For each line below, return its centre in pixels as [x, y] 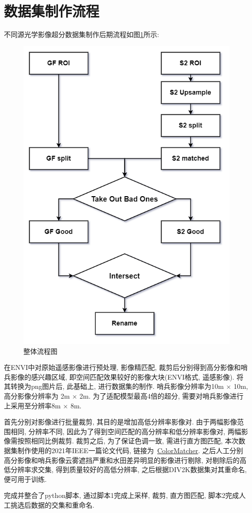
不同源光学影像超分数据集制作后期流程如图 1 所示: [81, 34]
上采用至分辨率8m [32, 405]
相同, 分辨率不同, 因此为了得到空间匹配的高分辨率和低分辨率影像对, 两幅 [126, 431]
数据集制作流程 [52, 11]
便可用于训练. [25, 479]
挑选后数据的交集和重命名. [52, 504]
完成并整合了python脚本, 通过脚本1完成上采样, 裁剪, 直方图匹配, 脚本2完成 [122, 495]
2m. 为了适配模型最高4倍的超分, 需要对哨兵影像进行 [162, 395]
